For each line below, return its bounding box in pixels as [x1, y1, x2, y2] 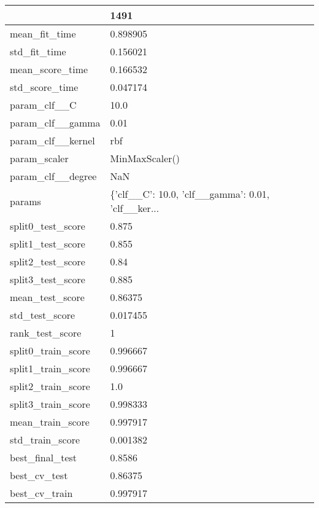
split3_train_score [10, 397, 90, 411]
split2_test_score [10, 254, 85, 268]
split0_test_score [10, 219, 85, 233]
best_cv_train [10, 486, 73, 500]
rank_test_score [10, 326, 82, 340]
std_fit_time [10, 44, 66, 58]
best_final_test [10, 450, 77, 464]
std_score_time [10, 80, 79, 94]
